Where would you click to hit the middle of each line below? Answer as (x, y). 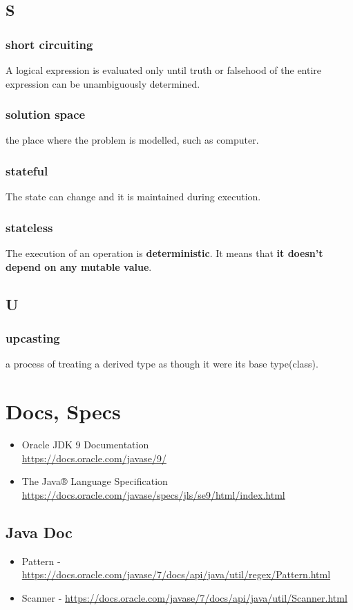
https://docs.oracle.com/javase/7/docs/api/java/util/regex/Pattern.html (176, 574)
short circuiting (49, 44)
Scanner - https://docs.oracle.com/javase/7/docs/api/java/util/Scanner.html (184, 597)
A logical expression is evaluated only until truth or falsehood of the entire (164, 70)
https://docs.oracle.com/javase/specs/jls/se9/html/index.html (153, 494)
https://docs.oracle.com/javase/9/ (94, 458)
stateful (27, 170)
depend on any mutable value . (79, 266)
